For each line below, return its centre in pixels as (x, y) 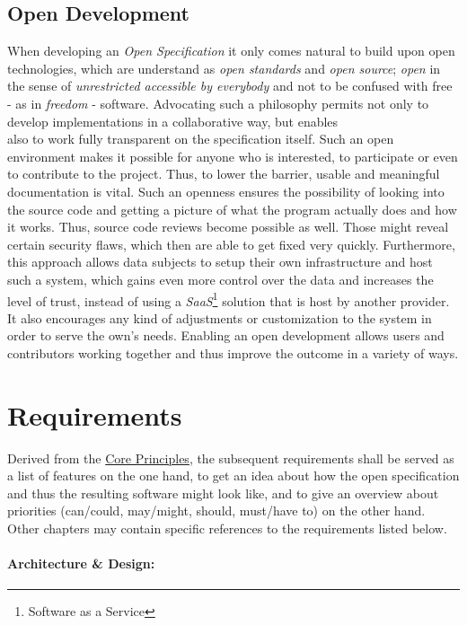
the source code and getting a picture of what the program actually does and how (232, 209)
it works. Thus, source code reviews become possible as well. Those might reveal (228, 227)
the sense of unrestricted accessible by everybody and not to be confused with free (230, 86)
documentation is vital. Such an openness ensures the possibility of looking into (226, 191)
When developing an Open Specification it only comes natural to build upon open (231, 51)
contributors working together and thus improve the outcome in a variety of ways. (233, 352)
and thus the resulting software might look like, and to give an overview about (223, 493)
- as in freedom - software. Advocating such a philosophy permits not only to (218, 103)
